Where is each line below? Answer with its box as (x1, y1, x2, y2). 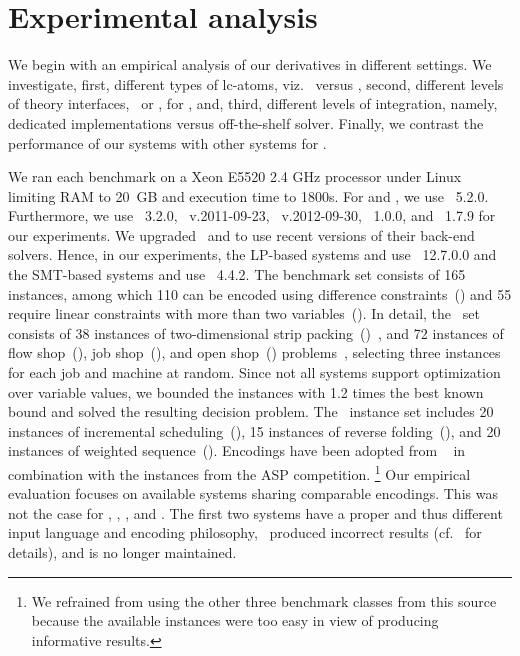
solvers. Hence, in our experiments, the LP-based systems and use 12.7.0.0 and (8, 244, 497, 265)
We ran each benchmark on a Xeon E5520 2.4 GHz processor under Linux (8, 166, 462, 187)
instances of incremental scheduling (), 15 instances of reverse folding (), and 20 (8, 420, 501, 441)
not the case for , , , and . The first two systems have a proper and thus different (8, 502, 503, 523)
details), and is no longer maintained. (8, 542, 237, 563)
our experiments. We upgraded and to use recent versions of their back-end (8, 224, 475, 245)
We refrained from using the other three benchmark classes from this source (31, 590, 497, 611)
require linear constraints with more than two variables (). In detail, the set (8, 303, 480, 324)
